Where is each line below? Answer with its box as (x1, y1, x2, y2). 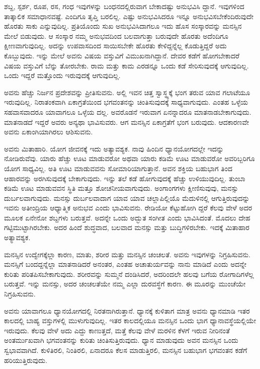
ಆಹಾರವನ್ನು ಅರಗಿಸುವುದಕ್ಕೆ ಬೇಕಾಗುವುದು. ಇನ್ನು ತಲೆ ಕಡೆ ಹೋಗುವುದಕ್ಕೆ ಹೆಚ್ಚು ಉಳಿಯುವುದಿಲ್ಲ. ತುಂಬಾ (4, 173, 245, 183)
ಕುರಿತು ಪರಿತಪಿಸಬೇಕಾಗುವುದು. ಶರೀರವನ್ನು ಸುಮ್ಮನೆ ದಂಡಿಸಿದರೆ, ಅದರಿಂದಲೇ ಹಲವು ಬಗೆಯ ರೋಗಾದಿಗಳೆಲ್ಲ (4, 268, 254, 279)
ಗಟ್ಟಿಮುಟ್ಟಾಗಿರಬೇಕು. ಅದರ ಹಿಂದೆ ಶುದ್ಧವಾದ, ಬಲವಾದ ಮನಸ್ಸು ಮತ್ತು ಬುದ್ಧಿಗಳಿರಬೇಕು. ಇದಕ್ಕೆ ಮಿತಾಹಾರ (4, 222, 250, 233)
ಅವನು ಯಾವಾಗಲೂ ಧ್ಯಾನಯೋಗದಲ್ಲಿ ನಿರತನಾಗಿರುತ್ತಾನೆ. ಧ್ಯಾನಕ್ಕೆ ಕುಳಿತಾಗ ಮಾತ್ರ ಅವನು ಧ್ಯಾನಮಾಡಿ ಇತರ (4, 305, 250, 316)
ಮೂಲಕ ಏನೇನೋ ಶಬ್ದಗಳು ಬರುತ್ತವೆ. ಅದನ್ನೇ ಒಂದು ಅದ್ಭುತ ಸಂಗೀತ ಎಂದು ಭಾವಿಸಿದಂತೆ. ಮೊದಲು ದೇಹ (4, 212, 250, 223)
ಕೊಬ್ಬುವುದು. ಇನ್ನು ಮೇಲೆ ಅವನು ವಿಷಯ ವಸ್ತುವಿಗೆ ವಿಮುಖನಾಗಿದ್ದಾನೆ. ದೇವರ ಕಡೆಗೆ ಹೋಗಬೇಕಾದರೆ (4, 50, 240, 60)
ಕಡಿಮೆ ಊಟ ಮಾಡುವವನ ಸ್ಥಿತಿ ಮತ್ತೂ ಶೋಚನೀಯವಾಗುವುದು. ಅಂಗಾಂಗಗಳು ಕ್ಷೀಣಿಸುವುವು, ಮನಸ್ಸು (4, 183, 238, 193)
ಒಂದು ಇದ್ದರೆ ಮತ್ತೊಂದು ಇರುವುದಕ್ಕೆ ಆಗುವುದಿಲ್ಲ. (4, 70, 121, 81)
